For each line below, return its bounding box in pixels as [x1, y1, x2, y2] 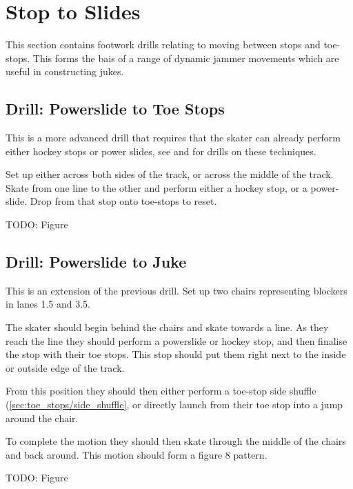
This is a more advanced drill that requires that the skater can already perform [6, 130, 341, 145]
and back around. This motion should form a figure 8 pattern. [6, 447, 268, 461]
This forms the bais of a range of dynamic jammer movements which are [32, 50, 339, 65]
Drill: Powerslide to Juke [6, 251, 187, 272]
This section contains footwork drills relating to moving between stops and [6, 37, 321, 52]
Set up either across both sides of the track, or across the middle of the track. [6, 167, 334, 181]
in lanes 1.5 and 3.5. [6, 297, 90, 311]
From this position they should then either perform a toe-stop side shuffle [6, 383, 316, 398]
